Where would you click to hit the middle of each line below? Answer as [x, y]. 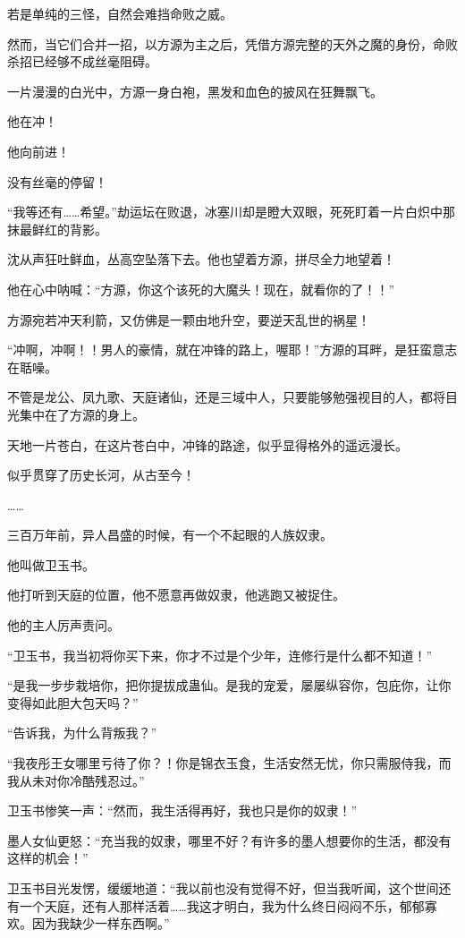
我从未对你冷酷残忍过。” [76, 780]
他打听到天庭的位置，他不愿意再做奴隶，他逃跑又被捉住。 [176, 595]
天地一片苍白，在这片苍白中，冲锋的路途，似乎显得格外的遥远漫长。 [207, 444]
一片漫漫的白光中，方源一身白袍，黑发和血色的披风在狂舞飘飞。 [195, 91]
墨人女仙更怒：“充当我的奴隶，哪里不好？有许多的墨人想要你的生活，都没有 [229, 840]
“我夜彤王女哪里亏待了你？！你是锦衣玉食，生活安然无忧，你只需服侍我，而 [229, 763]
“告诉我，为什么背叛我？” [82, 733]
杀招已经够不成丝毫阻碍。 [82, 61]
